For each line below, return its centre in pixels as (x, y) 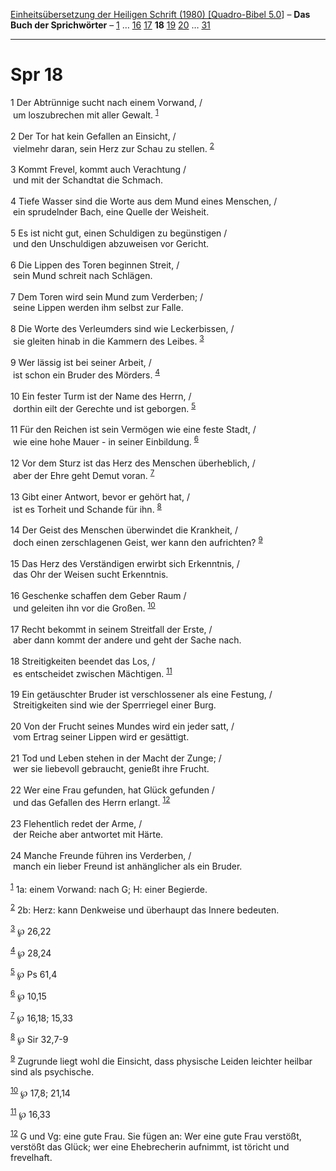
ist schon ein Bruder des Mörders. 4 (86, 374)
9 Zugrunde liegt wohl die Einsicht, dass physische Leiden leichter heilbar (161, 1060)
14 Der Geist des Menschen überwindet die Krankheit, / (124, 530)
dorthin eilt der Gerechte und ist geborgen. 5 (104, 407)
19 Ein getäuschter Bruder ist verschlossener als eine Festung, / (141, 695)
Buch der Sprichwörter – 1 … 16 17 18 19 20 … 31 (110, 25)
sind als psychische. (52, 1071)
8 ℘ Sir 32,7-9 (39, 1039)
